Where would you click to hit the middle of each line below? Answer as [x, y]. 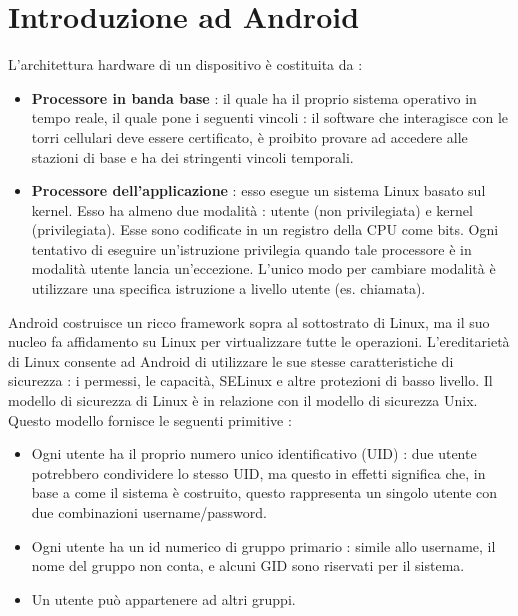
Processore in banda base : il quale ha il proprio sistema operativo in [254, 97]
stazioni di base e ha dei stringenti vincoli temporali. [192, 156]
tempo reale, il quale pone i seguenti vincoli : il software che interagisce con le [270, 117]
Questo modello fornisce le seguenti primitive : [150, 419]
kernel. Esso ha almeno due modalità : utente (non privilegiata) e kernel [252, 209]
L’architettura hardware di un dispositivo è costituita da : [185, 64]
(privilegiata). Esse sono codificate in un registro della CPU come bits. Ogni [265, 229]
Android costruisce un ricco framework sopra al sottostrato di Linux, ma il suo [249, 321]
